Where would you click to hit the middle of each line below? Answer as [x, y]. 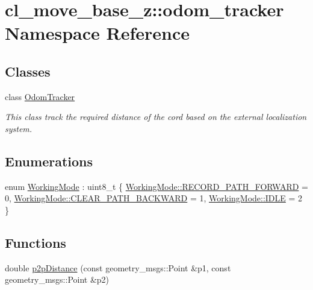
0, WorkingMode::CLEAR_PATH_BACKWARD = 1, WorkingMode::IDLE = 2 [154, 198]
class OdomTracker [40, 96]
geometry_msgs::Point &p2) [57, 279]
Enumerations [49, 161]
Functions [36, 242]
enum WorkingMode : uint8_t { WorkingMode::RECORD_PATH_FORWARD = [156, 186]
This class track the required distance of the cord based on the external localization [156, 117]
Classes [28, 71]
